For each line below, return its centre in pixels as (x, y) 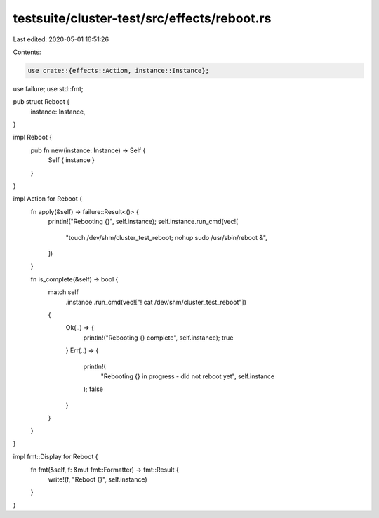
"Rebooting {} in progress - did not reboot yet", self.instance (188, 376)
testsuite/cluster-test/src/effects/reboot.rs (142, 18)
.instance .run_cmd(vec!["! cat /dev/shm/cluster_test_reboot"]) (156, 302)
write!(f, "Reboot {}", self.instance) (98, 479)
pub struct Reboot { (41, 102)
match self (63, 292)
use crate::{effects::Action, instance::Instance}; (119, 71)
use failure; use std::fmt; (48, 88)
